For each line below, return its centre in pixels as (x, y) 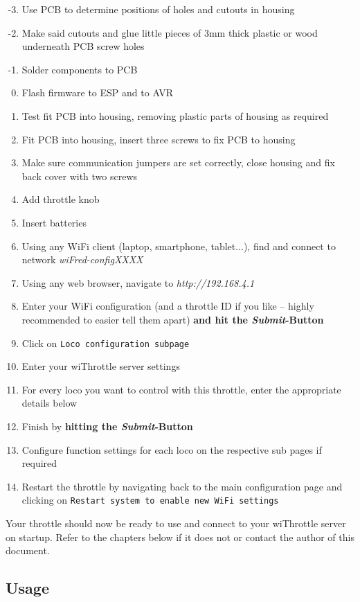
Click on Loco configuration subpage (106, 343)
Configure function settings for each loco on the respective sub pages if (172, 449)
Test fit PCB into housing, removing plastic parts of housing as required (175, 115)
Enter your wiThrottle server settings (101, 366)
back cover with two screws (80, 176)
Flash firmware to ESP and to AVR (98, 92)
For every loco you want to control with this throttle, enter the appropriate (181, 389)
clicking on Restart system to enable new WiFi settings (150, 500)
